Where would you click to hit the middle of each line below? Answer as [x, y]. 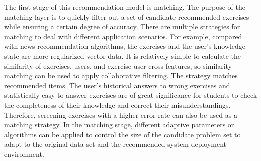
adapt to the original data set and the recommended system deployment [115, 144]
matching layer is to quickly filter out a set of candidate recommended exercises [127, 16]
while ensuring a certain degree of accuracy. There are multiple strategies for [122, 26]
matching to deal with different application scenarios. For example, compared [123, 36]
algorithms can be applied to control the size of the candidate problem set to [122, 134]
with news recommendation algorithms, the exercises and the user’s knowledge [125, 46]
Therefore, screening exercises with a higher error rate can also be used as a [121, 115]
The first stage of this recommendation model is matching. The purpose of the [125, 7]
